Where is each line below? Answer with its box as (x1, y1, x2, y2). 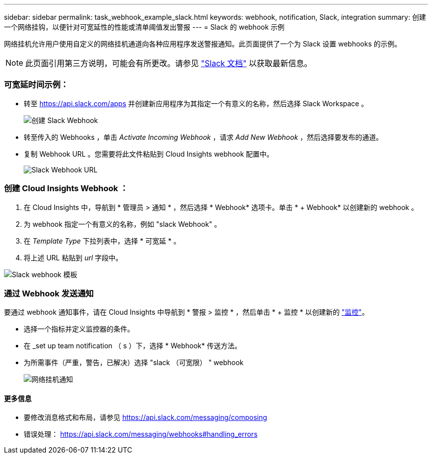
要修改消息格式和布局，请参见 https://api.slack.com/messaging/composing (24, 413, 267, 422)
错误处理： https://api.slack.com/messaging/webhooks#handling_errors (24, 430, 258, 439)
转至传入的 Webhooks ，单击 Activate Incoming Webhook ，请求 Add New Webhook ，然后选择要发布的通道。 (24, 132, 383, 141)
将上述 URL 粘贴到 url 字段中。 (24, 253, 123, 262)
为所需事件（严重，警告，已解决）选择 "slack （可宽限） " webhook (24, 358, 244, 367)
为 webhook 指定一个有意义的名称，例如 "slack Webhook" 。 (24, 219, 221, 228)
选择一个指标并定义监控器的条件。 (24, 325, 134, 333)
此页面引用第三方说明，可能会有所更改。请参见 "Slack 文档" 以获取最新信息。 (25, 58, 312, 68)
